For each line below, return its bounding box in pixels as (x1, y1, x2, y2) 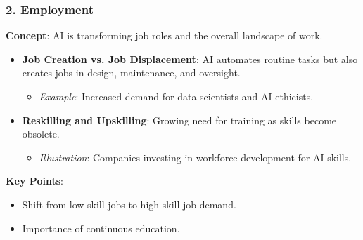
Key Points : (6, 173, 63, 188)
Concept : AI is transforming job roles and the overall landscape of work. (6, 28, 323, 43)
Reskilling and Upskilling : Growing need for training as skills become (22, 112, 337, 127)
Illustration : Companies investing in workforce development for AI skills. (39, 149, 352, 164)
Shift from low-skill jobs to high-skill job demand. (22, 196, 236, 211)
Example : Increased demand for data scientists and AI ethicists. (39, 89, 314, 103)
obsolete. (22, 126, 60, 141)
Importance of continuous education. (22, 220, 180, 235)
